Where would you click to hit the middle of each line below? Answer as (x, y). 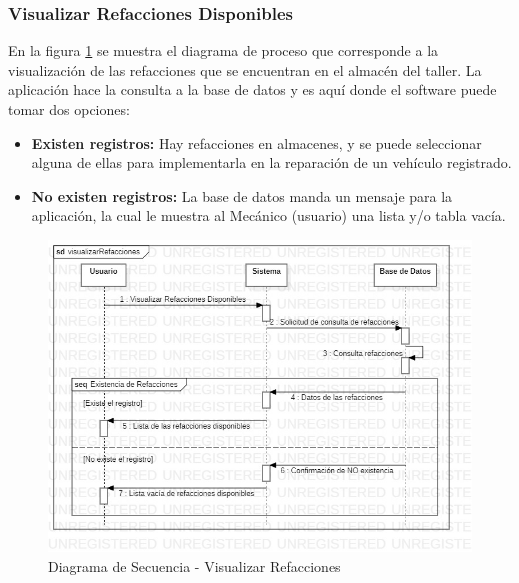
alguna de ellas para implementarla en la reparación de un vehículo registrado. (271, 162)
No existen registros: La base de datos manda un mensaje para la (242, 195)
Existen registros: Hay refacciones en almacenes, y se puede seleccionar (256, 142)
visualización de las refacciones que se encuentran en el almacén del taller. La (245, 69)
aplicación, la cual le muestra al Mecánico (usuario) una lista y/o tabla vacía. (268, 215)
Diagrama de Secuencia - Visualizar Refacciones (194, 565)
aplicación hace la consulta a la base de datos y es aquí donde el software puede (252, 89)
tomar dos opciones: (69, 109)
